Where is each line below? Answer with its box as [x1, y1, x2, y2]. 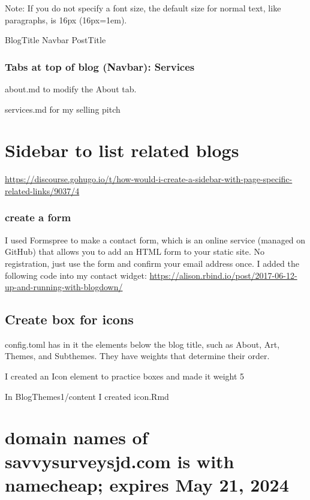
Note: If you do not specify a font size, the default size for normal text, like [5, 2, 281, 14]
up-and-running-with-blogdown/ [5, 281, 123, 293]
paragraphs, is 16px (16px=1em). [5, 13, 127, 26]
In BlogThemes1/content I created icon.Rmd [5, 390, 169, 402]
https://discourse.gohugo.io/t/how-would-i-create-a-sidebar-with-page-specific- [5, 173, 293, 185]
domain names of [5, 425, 148, 450]
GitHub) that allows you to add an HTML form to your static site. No [5, 245, 265, 258]
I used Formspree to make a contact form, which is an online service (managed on [5, 233, 306, 246]
